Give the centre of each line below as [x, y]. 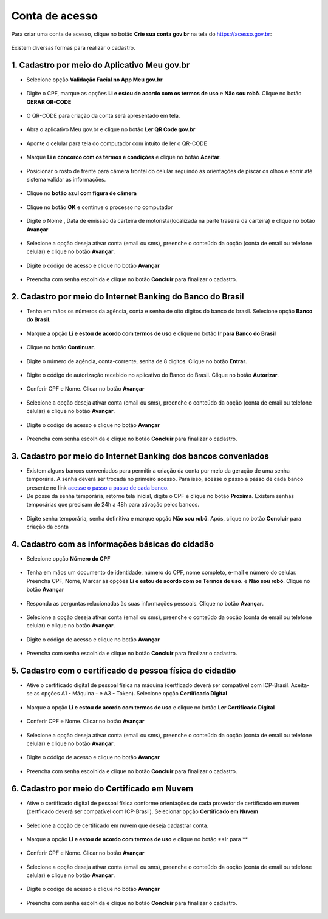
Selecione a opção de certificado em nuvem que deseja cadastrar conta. [118, 825]
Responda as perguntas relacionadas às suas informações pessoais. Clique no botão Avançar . [145, 603]
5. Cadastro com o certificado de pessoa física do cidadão [124, 671]
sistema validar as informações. [66, 179]
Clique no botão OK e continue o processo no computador [100, 207]
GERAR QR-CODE [49, 102]
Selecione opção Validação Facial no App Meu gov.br [94, 80]
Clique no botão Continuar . [61, 347]
